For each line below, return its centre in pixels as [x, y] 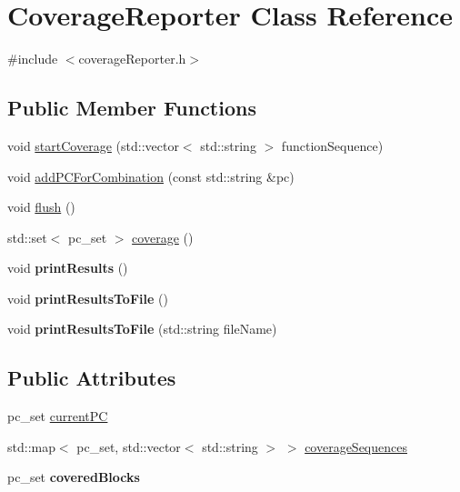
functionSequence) [332, 145]
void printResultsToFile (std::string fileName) [142, 329]
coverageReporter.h [132, 59]
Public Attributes [92, 378]
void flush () [41, 207]
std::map [31, 446]
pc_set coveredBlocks [74, 477]
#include [33, 59]
